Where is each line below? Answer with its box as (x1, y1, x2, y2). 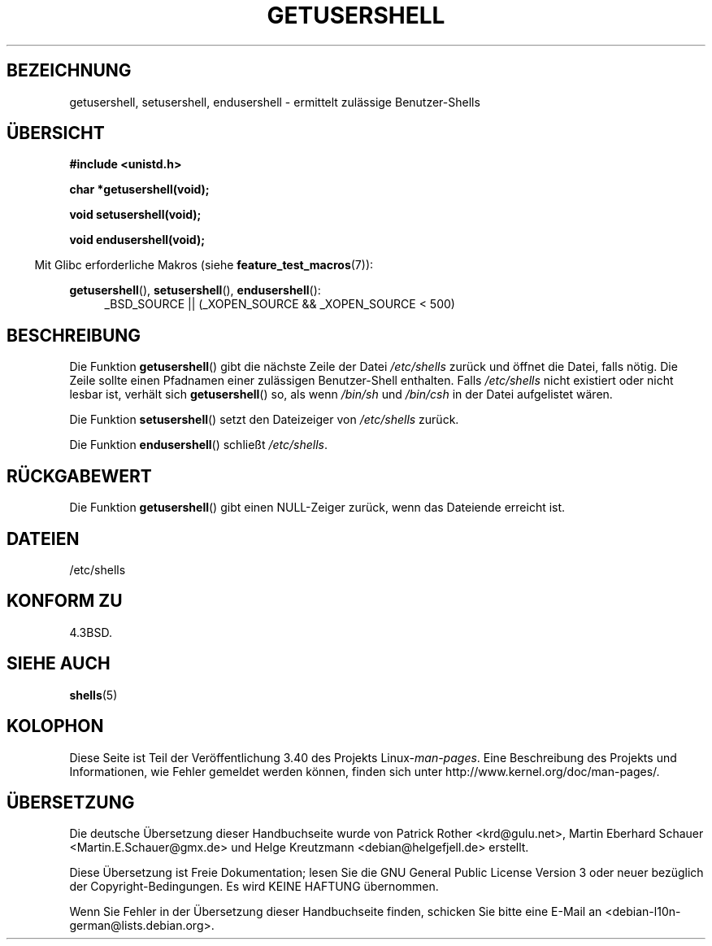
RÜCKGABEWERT (7, 465, 152, 486)
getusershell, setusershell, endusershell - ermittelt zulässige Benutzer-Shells (69, 94, 480, 109)
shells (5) (69, 687, 118, 702)
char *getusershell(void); (69, 182, 210, 197)
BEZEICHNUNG (7, 60, 132, 81)
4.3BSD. (69, 625, 112, 639)
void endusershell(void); (69, 233, 205, 247)
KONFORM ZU (7, 591, 123, 612)
